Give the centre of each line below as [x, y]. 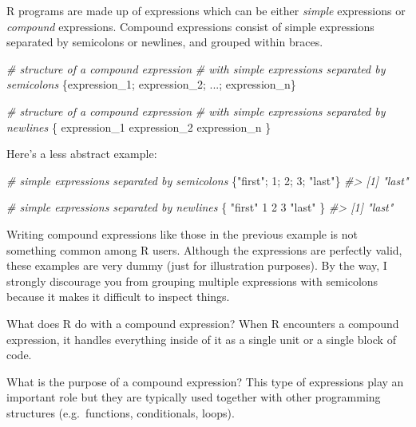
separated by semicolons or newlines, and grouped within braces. [165, 42]
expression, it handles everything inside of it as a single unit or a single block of [201, 339]
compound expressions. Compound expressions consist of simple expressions [190, 26]
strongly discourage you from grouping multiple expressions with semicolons [192, 281]
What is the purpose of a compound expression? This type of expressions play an [205, 381]
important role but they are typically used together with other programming [194, 397]
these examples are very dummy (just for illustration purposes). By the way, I [197, 265]
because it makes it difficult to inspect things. [118, 297]
